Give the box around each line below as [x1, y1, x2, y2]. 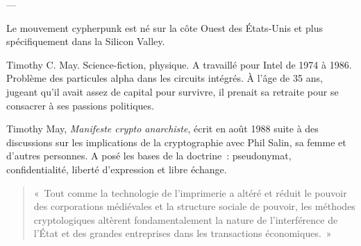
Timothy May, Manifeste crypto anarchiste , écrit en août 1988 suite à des [6, 121, 319, 136]
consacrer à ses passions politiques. [6, 98, 154, 112]
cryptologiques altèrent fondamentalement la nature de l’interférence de [33, 212, 338, 227]
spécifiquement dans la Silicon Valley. [6, 34, 165, 49]
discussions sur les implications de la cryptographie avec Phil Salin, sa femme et [6, 134, 346, 149]
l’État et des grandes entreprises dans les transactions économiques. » [33, 226, 332, 240]
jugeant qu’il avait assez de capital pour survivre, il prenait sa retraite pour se [6, 84, 339, 98]
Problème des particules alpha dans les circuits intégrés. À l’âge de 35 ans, [6, 71, 323, 85]
